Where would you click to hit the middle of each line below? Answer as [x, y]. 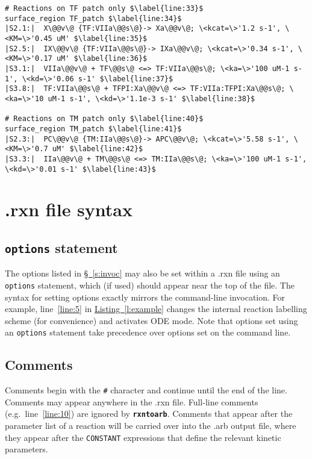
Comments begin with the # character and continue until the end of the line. [146, 390]
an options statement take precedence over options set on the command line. [148, 332]
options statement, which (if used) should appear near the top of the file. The [150, 285]
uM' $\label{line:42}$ [98, 149]
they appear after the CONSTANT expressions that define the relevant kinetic [143, 437]
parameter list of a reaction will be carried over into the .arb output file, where [151, 426]
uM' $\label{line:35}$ [102, 38]
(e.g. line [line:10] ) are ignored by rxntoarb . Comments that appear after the [149, 414]
